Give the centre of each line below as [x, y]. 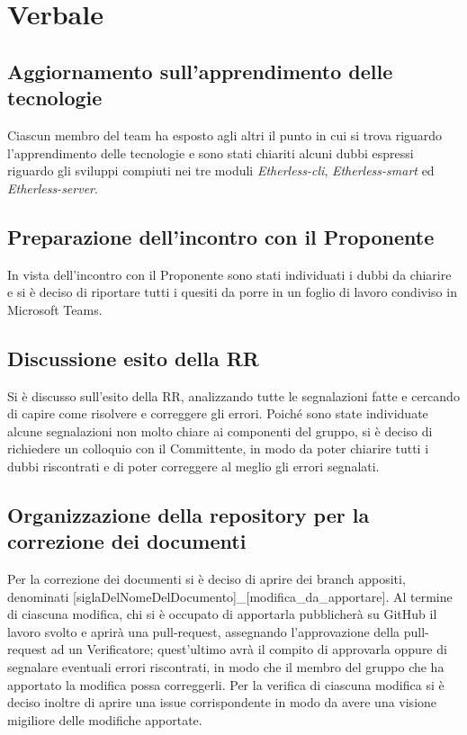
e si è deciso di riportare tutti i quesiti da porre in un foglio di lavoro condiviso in [232, 292]
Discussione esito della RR [133, 358]
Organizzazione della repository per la [189, 514]
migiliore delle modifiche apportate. [105, 719]
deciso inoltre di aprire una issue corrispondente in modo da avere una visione [222, 702]
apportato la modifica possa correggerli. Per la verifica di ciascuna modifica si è [226, 684]
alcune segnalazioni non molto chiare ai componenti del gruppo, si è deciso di [220, 430]
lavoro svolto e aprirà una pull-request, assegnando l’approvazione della [204, 631]
